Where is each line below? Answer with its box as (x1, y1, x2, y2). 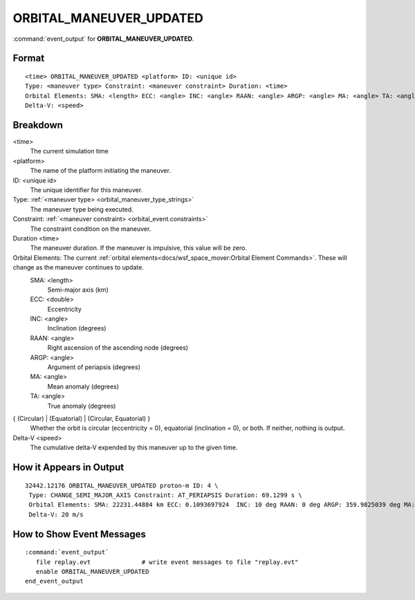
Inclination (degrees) (47, 324, 107, 332)
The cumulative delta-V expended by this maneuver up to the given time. (30, 443, 238, 452)
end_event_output (25, 577, 84, 585)
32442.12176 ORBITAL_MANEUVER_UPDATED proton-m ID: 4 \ (25, 481, 219, 489)
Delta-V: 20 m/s (28, 510, 84, 518)
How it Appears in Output (12, 461, 124, 473)
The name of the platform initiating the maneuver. (30, 167, 171, 175)
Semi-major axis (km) (47, 285, 109, 294)
